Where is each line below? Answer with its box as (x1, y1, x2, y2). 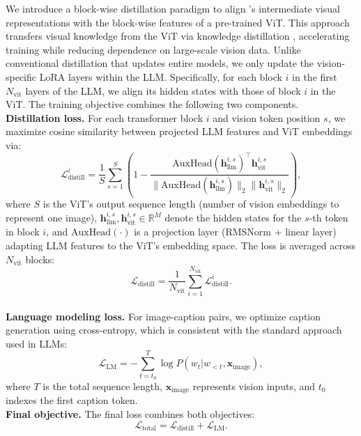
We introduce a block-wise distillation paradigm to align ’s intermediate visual (6, 1, 340, 15)
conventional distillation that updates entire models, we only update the (6, 56, 314, 70)
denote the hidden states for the (164, 210, 302, 225)
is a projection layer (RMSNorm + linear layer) (134, 224, 337, 239)
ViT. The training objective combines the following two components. (6, 97, 299, 111)
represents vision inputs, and (192, 378, 316, 393)
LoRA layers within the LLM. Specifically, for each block (39, 69, 282, 84)
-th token (309, 210, 348, 225)
